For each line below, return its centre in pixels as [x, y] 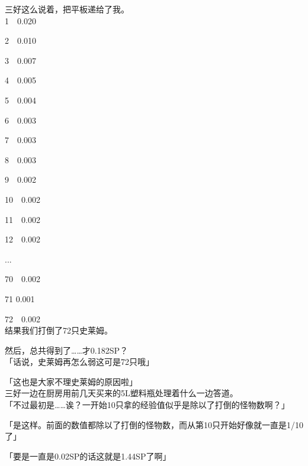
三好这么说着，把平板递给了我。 [67, 9]
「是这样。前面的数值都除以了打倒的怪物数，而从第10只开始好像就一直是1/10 [154, 424]
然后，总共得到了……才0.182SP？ [66, 350]
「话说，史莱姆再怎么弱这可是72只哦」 [79, 362]
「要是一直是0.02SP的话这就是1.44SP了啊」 [88, 456]
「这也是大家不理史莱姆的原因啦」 [71, 381]
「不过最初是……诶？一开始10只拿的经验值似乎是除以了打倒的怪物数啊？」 [147, 405]
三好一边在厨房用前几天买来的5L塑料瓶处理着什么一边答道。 [121, 393]
